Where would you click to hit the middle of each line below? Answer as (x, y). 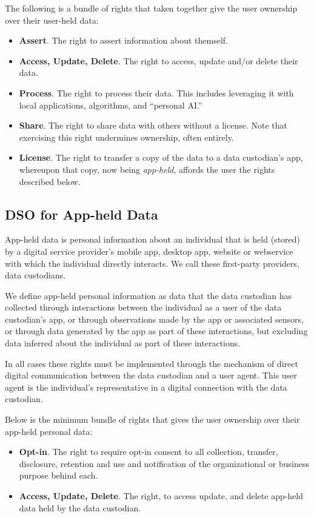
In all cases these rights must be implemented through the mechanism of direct (152, 363)
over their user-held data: (52, 20)
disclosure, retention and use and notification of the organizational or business (164, 463)
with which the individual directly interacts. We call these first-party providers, (152, 263)
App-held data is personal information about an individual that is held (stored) (153, 239)
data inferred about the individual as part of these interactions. (123, 343)
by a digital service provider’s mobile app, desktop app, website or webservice (149, 251)
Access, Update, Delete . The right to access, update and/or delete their (159, 60)
